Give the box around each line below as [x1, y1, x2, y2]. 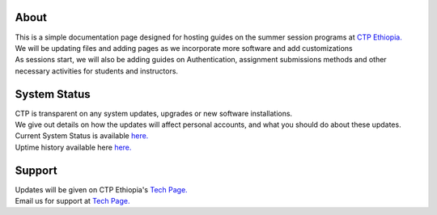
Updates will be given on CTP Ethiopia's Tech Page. [15, 184, 188, 194]
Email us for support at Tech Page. [15, 196, 130, 206]
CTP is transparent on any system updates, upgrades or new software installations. [15, 108, 293, 118]
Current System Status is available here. [15, 131, 149, 141]
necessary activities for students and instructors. [15, 65, 178, 76]
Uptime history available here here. [15, 142, 132, 152]
